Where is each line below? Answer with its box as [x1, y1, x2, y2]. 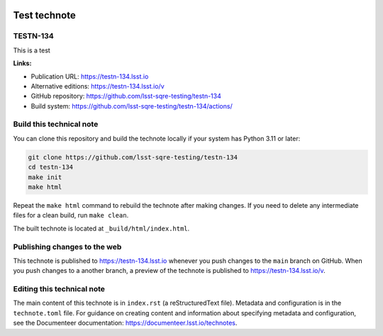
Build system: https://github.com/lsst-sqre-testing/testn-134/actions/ [30, 101, 233, 110]
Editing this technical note [13, 284, 106, 294]
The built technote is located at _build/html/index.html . [13, 224, 190, 233]
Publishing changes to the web [13, 242, 122, 252]
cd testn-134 [28, 163, 74, 172]
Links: [13, 59, 32, 67]
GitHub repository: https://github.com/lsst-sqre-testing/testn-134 [30, 92, 221, 101]
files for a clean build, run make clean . [13, 211, 129, 220]
